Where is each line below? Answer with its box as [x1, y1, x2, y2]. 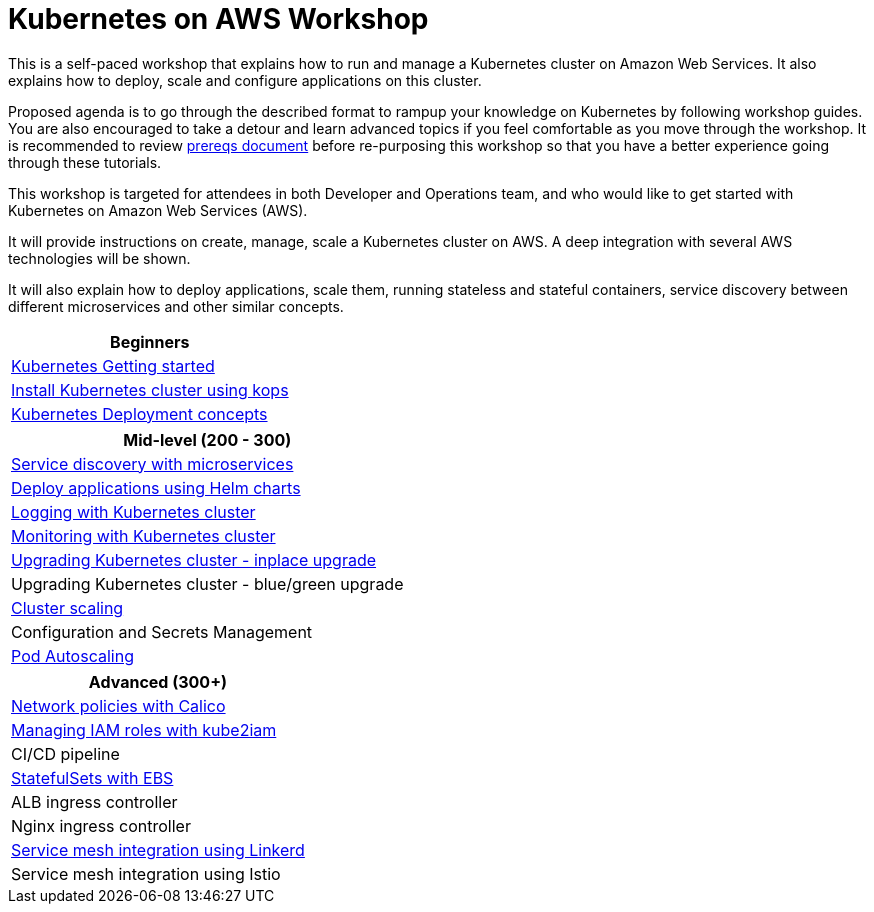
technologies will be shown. [8, 249, 191, 267]
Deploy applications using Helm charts [11, 477, 301, 498]
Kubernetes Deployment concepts [11, 403, 268, 424]
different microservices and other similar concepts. [8, 297, 344, 315]
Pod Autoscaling [11, 645, 134, 666]
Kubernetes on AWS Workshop [8, 2, 429, 36]
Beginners [110, 331, 190, 352]
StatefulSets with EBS [11, 767, 174, 788]
